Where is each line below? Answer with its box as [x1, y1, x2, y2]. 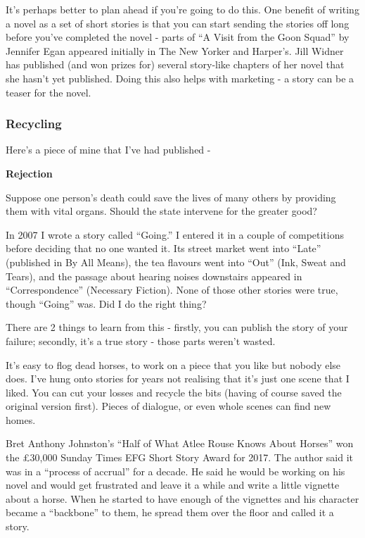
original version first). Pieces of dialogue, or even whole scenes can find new [6, 399, 331, 413]
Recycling [6, 115, 62, 132]
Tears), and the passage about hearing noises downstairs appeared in [6, 268, 302, 283]
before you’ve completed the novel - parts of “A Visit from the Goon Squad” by [6, 30, 350, 44]
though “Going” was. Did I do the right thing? [6, 296, 207, 311]
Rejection [6, 165, 53, 180]
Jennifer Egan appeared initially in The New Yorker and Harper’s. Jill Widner [6, 43, 344, 58]
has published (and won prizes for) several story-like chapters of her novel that [6, 57, 345, 72]
